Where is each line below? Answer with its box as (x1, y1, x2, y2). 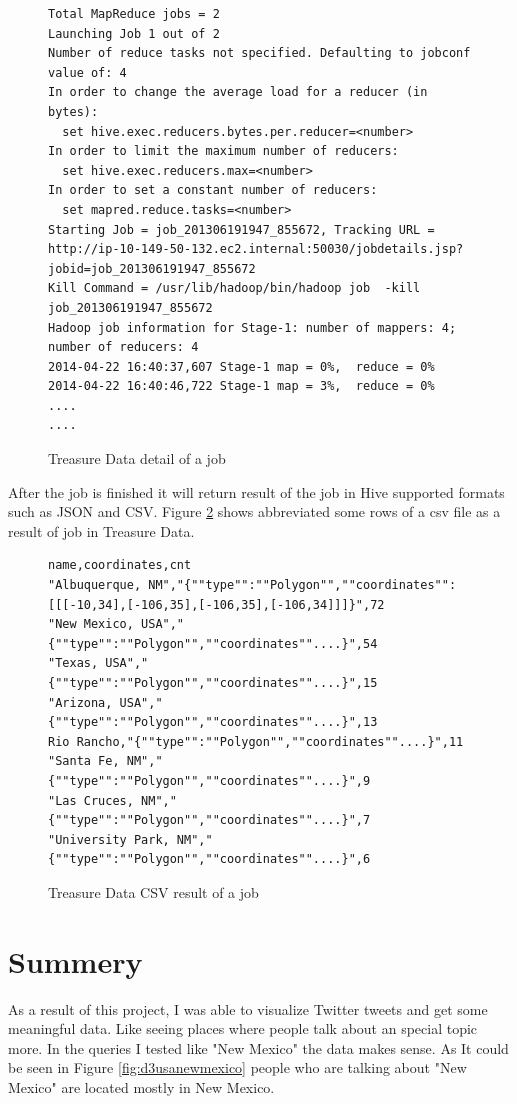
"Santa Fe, (48, 754, 120, 769)
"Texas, (48, 656, 99, 671)
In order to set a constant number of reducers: (48, 183, 378, 198)
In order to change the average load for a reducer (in (48, 85, 428, 100)
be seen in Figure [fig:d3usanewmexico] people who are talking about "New (8, 1057, 467, 1078)
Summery (8, 940, 143, 981)
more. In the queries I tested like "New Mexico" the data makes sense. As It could (8, 1037, 509, 1058)
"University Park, (48, 832, 170, 847)
